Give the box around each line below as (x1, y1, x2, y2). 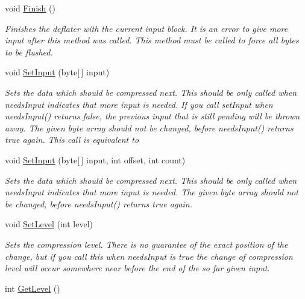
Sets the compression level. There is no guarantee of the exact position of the (5, 238, 288, 250)
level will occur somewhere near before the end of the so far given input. (5, 262, 270, 274)
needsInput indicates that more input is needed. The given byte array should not (5, 186, 298, 198)
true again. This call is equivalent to (5, 133, 139, 146)
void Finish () (5, 2, 55, 14)
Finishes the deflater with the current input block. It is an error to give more (5, 22, 288, 34)
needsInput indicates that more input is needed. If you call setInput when (5, 98, 273, 110)
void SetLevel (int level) (5, 218, 93, 230)
